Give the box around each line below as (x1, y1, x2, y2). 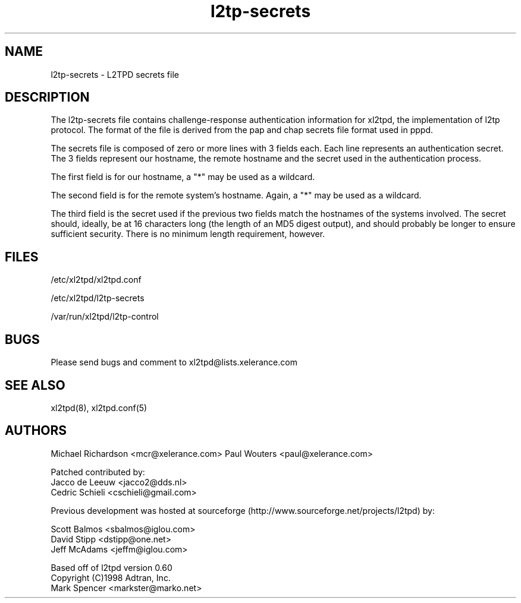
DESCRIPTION (5, 90, 90, 105)
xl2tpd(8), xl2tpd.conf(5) (51, 402, 147, 413)
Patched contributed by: (51, 466, 145, 477)
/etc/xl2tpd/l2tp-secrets (51, 293, 145, 304)
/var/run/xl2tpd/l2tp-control (51, 311, 159, 322)
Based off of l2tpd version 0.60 (51, 562, 172, 573)
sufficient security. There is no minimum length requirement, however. (51, 229, 325, 239)
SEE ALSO (5, 377, 65, 393)
